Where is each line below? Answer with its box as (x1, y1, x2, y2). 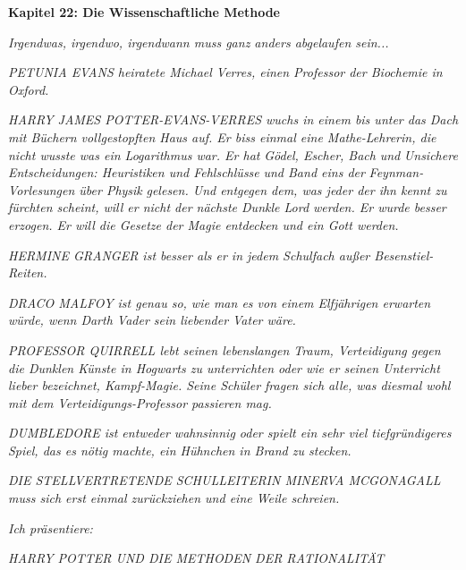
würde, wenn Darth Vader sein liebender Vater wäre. (8, 311, 296, 329)
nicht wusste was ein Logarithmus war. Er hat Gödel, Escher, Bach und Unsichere (8, 145, 458, 164)
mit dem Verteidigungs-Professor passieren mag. (8, 393, 272, 412)
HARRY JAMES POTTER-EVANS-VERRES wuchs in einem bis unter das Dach (8, 110, 459, 129)
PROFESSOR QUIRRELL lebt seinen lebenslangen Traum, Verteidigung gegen (8, 340, 441, 359)
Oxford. (8, 80, 49, 98)
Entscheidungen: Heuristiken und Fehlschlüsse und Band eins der (8, 163, 365, 182)
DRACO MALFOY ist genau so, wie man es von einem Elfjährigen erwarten (8, 293, 431, 311)
